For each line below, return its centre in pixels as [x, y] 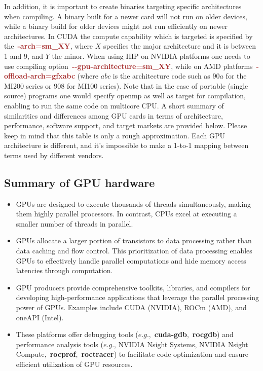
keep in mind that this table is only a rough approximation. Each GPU [115, 135]
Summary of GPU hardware [80, 182]
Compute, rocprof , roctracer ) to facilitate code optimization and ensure [132, 354]
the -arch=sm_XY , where [49, 46]
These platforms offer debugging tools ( [77, 334]
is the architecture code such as [161, 76]
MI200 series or [28, 85]
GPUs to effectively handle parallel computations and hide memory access [131, 260]
